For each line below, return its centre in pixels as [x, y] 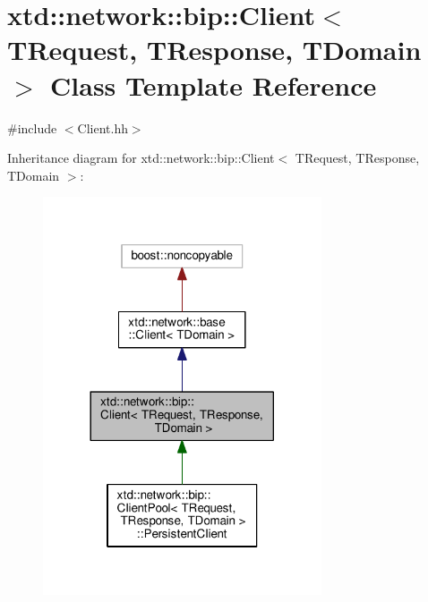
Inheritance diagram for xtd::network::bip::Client [141, 158]
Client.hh [103, 127]
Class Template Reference [214, 85]
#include [32, 127]
